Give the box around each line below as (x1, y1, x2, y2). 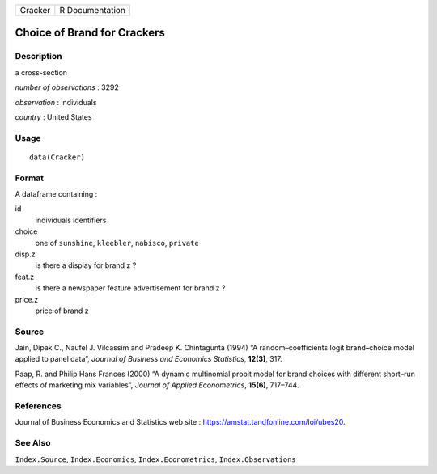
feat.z (15, 272, 35, 281)
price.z (15, 294, 39, 304)
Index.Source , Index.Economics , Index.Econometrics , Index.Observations (15, 454, 296, 464)
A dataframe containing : (15, 189, 98, 199)
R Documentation (59, 5, 125, 15)
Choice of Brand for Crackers (15, 26, 166, 40)
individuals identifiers (35, 215, 107, 225)
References (15, 400, 62, 412)
